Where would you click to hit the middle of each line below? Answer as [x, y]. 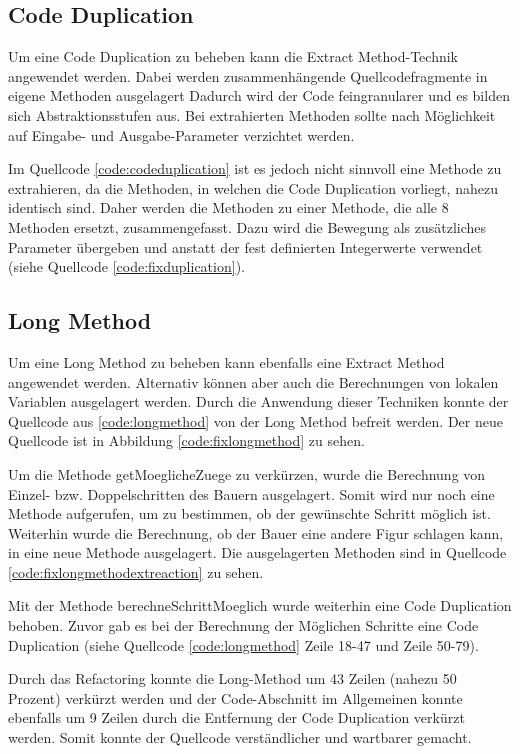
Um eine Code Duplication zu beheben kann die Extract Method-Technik [233, 56]
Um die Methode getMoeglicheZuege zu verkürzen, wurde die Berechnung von [247, 473]
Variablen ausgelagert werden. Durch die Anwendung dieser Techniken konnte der [258, 401]
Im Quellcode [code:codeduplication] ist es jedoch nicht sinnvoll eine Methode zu [255, 168]
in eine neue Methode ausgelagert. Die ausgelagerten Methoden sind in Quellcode [257, 552]
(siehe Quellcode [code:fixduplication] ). [126, 266]
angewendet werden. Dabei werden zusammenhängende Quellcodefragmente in [248, 75]
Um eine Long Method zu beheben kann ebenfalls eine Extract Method [226, 361]
